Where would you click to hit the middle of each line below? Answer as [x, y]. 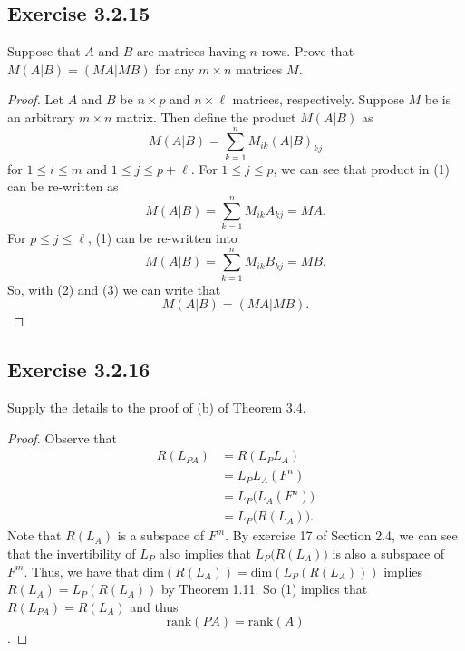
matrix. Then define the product [206, 117]
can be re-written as [63, 186]
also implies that [205, 554]
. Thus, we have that [81, 571]
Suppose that [44, 51]
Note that [34, 535]
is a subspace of [161, 535]
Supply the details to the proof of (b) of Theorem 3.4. [157, 408]
